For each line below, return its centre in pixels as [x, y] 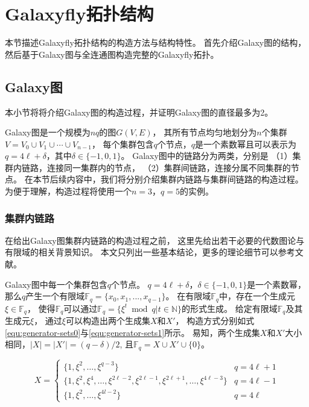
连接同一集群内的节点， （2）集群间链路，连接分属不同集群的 [169, 167]
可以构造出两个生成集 [108, 321]
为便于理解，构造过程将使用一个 [68, 191]
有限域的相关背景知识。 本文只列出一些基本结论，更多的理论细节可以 [142, 252]
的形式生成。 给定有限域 [230, 308]
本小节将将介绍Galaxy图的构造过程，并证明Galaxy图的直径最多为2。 [139, 112]
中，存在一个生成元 [257, 296]
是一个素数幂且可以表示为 [246, 144]
